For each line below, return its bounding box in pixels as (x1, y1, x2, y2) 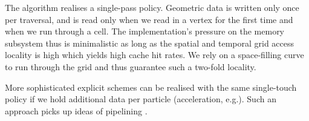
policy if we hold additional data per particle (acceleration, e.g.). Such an (5, 93, 276, 105)
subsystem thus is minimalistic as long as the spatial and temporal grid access (5, 36, 294, 49)
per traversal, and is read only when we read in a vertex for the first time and (5, 13, 293, 25)
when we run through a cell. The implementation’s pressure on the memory (5, 25, 285, 38)
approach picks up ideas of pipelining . (5, 104, 148, 117)
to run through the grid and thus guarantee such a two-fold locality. (5, 60, 256, 73)
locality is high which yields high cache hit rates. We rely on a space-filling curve (5, 48, 304, 61)
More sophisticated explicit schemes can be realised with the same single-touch (5, 80, 297, 93)
